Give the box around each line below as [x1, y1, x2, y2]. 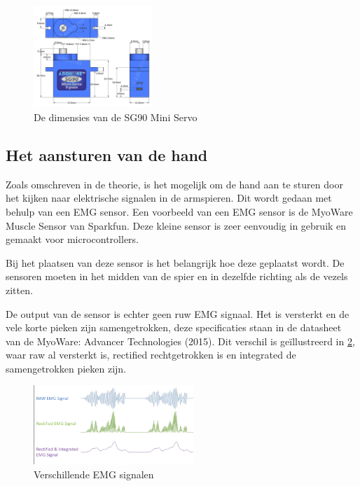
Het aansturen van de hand [6, 144, 208, 165]
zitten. [6, 282, 33, 297]
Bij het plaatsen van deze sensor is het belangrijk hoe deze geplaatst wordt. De [6, 255, 345, 270]
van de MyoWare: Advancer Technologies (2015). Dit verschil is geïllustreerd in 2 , [6, 333, 355, 348]
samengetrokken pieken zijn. [6, 361, 127, 375]
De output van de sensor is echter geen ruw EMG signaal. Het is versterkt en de [6, 306, 349, 321]
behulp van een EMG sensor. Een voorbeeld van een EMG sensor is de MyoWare [6, 204, 353, 218]
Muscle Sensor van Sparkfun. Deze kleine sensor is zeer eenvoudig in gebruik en [6, 218, 347, 232]
